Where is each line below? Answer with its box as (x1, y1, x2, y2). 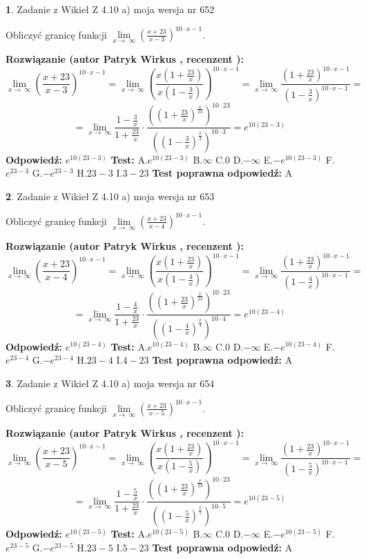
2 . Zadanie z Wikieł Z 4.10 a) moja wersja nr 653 (6, 188, 215, 203)
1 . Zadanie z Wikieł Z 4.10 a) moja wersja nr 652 (6, 2, 215, 16)
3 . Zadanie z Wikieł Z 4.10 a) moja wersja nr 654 (6, 375, 215, 390)
